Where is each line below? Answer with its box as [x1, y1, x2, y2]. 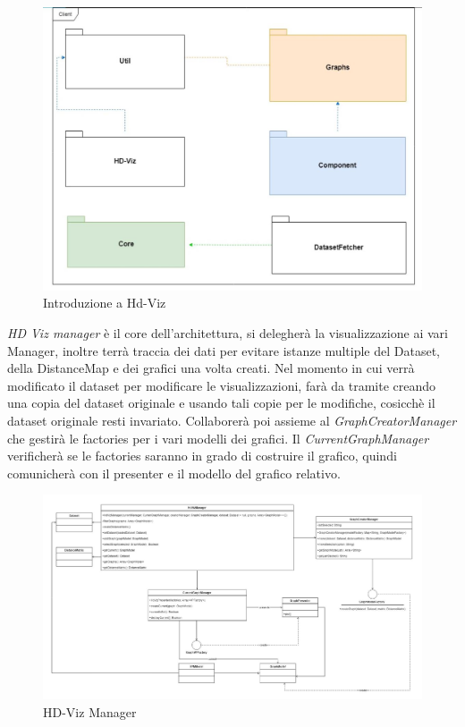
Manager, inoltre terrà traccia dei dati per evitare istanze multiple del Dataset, [7, 341, 441, 359]
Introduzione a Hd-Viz [43, 293, 166, 312]
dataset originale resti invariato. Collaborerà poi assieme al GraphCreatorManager [7, 410, 457, 429]
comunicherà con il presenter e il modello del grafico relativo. [7, 463, 341, 482]
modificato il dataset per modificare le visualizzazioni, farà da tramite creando [7, 376, 436, 394]
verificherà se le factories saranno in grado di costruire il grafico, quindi [7, 446, 397, 465]
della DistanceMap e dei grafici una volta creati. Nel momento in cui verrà [7, 359, 415, 377]
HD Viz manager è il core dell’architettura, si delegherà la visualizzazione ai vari [7, 323, 448, 342]
